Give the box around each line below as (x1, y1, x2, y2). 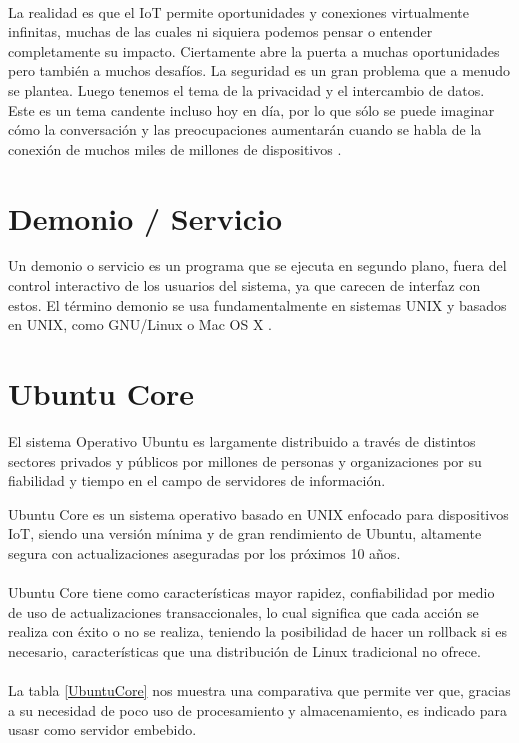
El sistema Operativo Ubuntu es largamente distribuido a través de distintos (8, 430, 476, 451)
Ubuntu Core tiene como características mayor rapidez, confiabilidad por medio (8, 582, 495, 603)
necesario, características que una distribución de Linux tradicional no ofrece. (8, 640, 481, 661)
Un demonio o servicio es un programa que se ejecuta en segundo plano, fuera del (8, 255, 507, 276)
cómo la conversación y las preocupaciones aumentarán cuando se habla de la (8, 119, 482, 140)
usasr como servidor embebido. (8, 719, 197, 740)
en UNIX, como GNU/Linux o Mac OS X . (8, 314, 272, 335)
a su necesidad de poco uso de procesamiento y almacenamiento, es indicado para (8, 699, 507, 720)
